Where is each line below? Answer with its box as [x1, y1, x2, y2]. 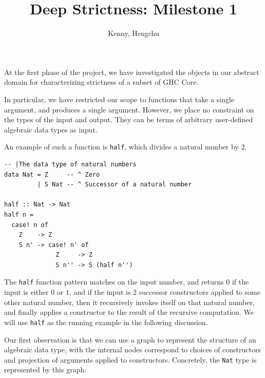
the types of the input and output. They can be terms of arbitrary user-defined [4, 114, 253, 125]
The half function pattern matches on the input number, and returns [4, 276, 224, 287]
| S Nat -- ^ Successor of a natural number [37, 181, 192, 188]
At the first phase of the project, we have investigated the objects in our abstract [4, 66, 259, 77]
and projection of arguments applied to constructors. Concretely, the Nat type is [4, 354, 257, 365]
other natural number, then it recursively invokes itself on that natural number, [4, 296, 255, 307]
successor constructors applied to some [139, 287, 260, 297]
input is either [4, 287, 49, 297]
